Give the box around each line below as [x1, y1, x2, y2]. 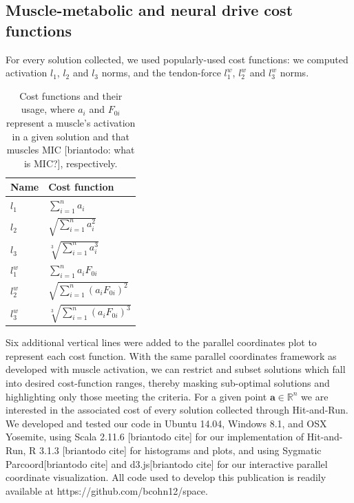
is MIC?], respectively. [23, 156, 118, 170]
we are [301, 389, 329, 403]
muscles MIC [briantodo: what [6, 142, 135, 157]
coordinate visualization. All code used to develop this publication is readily [6, 470, 326, 484]
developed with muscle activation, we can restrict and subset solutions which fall [6, 362, 346, 376]
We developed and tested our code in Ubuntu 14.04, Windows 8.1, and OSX [6, 416, 327, 430]
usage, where [21, 102, 75, 116]
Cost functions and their [19, 88, 123, 103]
